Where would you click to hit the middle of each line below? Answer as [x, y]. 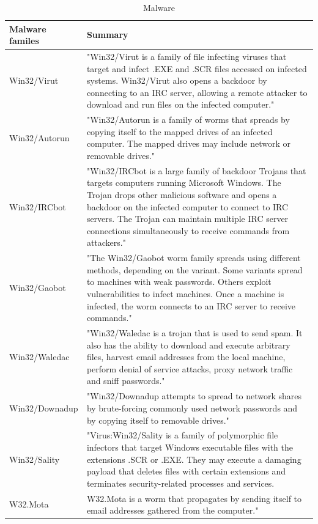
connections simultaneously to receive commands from [188, 230]
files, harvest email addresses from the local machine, [186, 357]
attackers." [106, 242]
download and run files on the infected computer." [180, 104]
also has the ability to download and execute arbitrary [188, 345]
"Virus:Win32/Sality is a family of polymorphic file [182, 435]
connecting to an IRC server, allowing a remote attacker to [197, 92]
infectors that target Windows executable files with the [190, 447]
